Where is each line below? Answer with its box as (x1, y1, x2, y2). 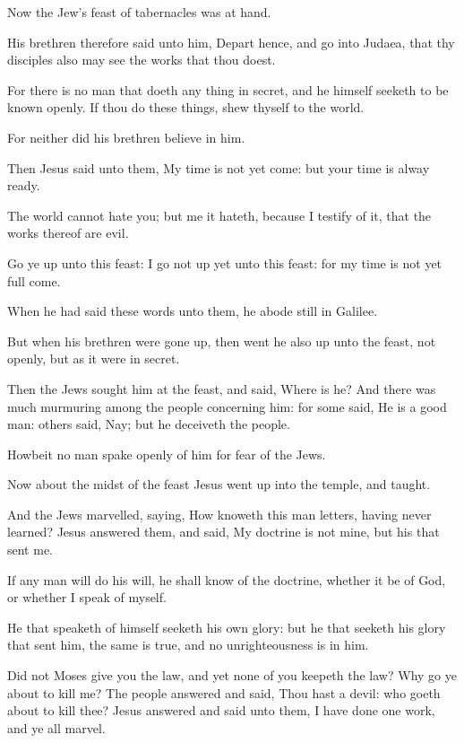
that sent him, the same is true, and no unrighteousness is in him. (7, 635, 369, 654)
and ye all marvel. (7, 718, 106, 737)
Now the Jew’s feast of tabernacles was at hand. (7, 3, 271, 21)
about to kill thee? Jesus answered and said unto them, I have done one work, (7, 701, 435, 720)
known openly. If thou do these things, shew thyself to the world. (7, 98, 365, 117)
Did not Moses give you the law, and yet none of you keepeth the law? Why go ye (7, 666, 457, 685)
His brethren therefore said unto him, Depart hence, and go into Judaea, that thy (7, 32, 455, 51)
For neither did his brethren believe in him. (7, 127, 245, 146)
